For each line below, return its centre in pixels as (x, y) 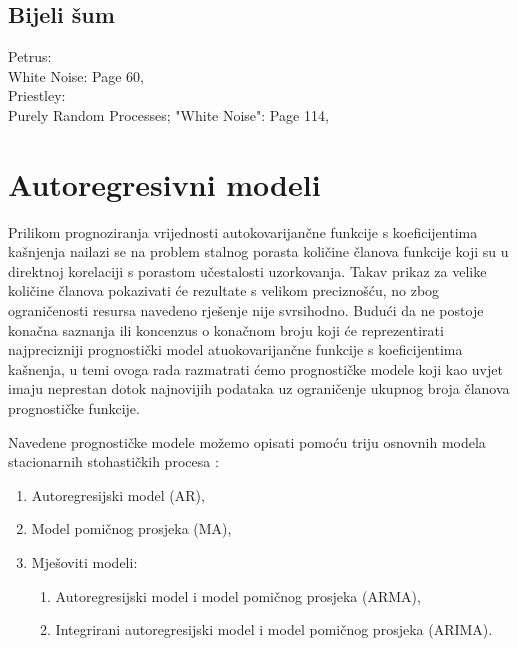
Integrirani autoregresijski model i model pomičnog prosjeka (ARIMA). (274, 629)
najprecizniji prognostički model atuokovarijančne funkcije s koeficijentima (235, 349)
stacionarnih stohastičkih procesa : (113, 461)
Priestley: (37, 95)
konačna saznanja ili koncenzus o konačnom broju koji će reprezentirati (226, 329)
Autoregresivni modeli (164, 183)
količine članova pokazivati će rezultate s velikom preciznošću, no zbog (224, 290)
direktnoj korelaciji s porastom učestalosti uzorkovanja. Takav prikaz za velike (247, 270)
